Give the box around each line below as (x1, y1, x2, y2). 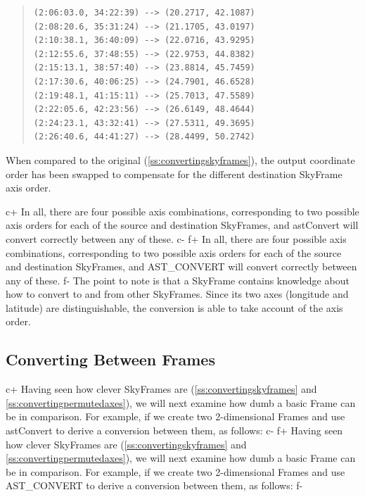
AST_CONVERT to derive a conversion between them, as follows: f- (6, 478, 303, 493)
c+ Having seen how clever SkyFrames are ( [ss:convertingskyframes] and (6, 382, 317, 396)
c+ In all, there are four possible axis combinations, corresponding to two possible (6, 203, 359, 218)
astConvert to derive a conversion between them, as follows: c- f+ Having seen (6, 423, 343, 438)
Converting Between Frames (6, 348, 215, 370)
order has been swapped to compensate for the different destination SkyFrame (6, 166, 342, 181)
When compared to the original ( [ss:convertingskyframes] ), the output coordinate (6, 152, 355, 167)
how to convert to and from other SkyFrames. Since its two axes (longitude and (6, 287, 349, 301)
